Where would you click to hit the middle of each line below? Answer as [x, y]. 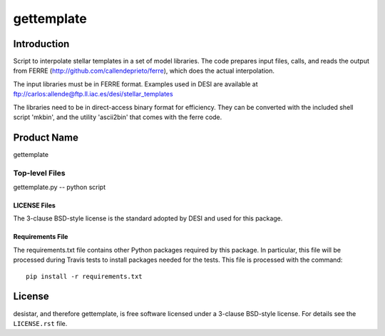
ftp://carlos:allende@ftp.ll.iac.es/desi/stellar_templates [93, 94]
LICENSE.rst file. [40, 323]
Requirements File [41, 237]
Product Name [46, 137]
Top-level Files [39, 173]
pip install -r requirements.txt [84, 276]
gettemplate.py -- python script [60, 187]
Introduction [41, 44]
